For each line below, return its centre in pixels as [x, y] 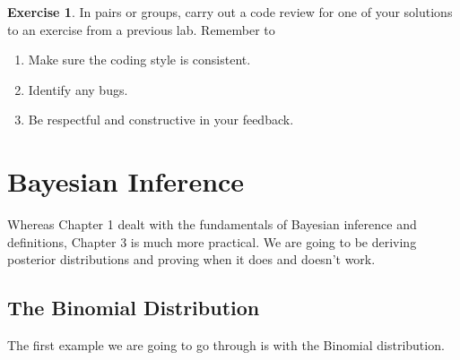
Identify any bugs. [78, 89]
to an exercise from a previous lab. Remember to [141, 29]
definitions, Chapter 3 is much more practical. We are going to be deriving [212, 241]
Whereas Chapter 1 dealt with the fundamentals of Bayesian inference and [212, 224]
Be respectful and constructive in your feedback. [161, 120]
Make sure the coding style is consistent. [139, 60]
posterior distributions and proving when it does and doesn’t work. [191, 259]
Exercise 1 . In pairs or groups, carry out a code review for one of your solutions [230, 12]
